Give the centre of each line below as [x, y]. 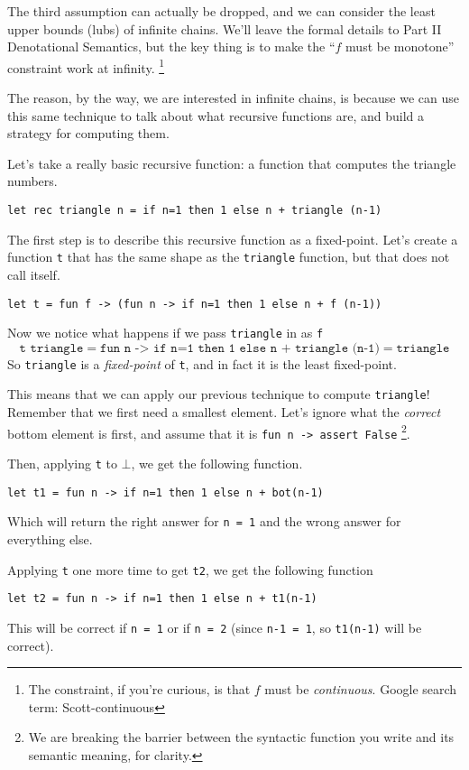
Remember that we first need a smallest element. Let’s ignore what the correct [224, 412]
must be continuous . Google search [361, 689]
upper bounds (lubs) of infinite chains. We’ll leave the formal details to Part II [225, 28]
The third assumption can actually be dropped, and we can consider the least [221, 11]
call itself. [34, 274]
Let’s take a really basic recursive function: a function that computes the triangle [232, 163]
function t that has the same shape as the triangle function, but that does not [229, 257]
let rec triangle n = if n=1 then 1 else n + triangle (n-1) [195, 210]
